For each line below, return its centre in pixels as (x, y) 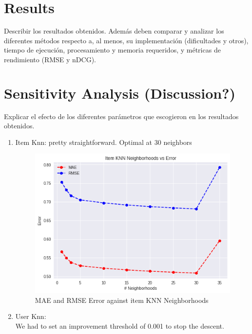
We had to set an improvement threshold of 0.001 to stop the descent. (120, 325)
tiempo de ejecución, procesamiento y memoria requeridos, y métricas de (112, 50)
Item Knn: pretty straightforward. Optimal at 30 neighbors (104, 142)
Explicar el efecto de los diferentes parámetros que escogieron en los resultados (121, 116)
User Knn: (31, 316)
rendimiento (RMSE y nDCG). (50, 59)
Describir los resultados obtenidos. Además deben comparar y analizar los (114, 31)
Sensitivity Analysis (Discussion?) (120, 93)
